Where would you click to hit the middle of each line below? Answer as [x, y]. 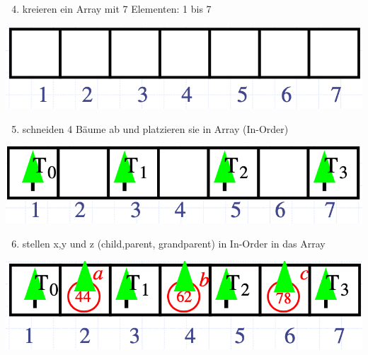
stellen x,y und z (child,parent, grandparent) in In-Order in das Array [174, 243]
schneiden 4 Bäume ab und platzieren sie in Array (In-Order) [155, 128]
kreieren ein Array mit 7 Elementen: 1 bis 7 [117, 8]
